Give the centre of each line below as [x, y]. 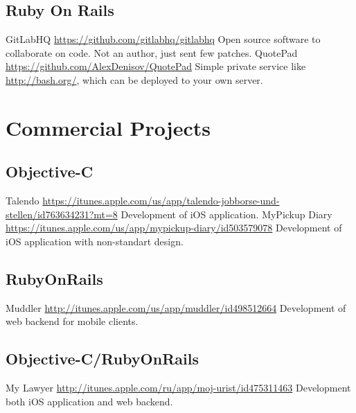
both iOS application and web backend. [89, 401]
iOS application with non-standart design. [95, 241]
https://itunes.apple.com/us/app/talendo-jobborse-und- [161, 201]
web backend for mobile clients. [72, 321]
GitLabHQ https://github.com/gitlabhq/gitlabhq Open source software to [163, 39]
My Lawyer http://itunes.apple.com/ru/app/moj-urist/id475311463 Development [178, 388]
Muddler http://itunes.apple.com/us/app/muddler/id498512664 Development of [176, 307]
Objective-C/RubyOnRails [102, 359]
